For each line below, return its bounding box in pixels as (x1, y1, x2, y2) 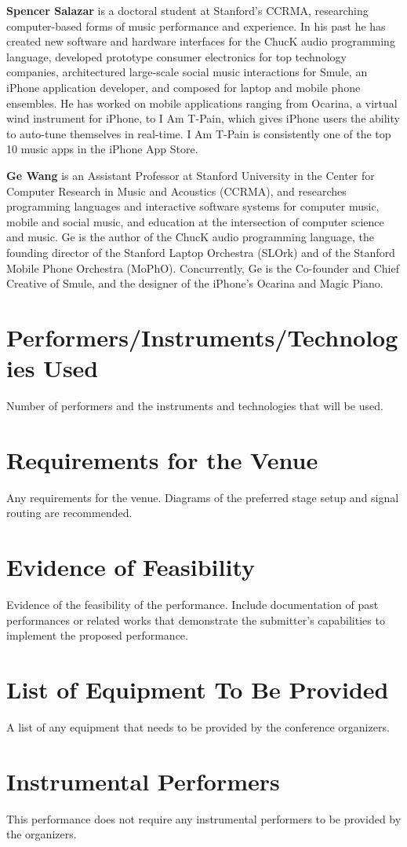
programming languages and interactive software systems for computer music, (6, 198, 380, 214)
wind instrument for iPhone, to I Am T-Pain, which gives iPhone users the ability (6, 110, 400, 126)
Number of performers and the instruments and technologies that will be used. (6, 398, 383, 413)
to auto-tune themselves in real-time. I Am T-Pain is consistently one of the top (6, 125, 391, 141)
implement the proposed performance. (6, 627, 188, 643)
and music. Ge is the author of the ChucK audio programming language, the (6, 229, 374, 245)
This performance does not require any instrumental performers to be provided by (6, 810, 402, 827)
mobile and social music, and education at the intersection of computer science (6, 213, 384, 229)
